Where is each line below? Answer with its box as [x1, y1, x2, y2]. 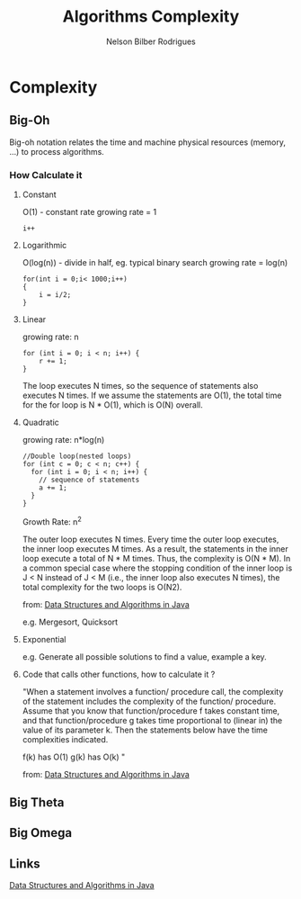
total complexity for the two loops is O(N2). [22, 581, 182, 592]
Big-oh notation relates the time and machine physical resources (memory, [9, 137, 286, 148]
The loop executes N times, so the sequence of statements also [22, 381, 259, 391]
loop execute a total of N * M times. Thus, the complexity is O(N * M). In [22, 553, 291, 563]
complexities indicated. [22, 733, 109, 744]
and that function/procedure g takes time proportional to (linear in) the [22, 715, 283, 725]
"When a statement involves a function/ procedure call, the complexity [22, 686, 284, 697]
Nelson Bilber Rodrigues [106, 36, 196, 47]
